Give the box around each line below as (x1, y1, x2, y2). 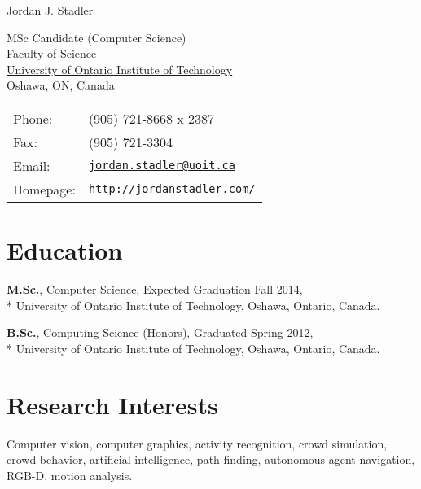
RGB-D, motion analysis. (7, 466, 133, 483)
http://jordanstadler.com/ (88, 182, 256, 196)
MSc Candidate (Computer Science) (7, 28, 186, 46)
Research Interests (7, 387, 218, 421)
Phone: (13, 108, 53, 128)
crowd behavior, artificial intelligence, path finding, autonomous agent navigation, (7, 451, 415, 468)
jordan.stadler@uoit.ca (88, 159, 235, 172)
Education (7, 234, 123, 267)
